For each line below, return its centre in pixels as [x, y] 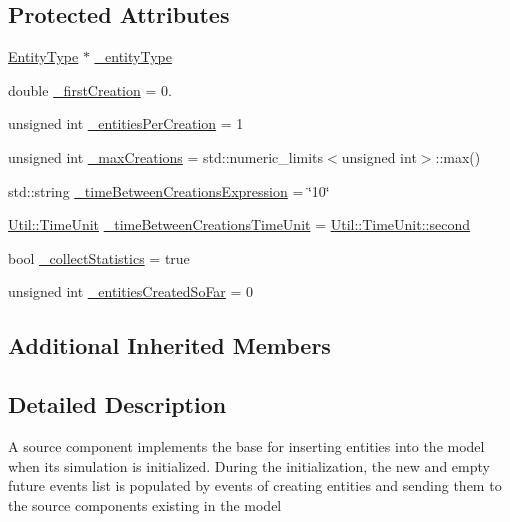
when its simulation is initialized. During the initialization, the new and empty [249, 465]
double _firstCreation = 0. [90, 89]
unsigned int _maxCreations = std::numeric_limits [166, 156]
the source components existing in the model [145, 504]
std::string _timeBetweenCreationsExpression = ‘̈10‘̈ [169, 190]
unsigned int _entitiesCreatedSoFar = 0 [131, 291]
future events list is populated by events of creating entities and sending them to [255, 485]
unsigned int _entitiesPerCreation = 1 [126, 123]
